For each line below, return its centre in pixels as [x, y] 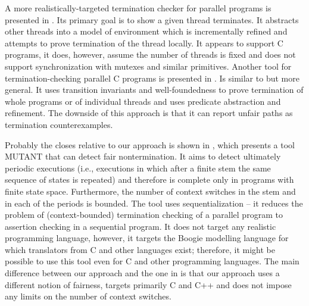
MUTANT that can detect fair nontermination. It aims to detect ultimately [143, 156]
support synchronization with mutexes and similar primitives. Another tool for [148, 66]
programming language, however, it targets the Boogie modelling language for [147, 238]
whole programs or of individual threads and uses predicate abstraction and [143, 101]
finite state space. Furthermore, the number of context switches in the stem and [150, 191]
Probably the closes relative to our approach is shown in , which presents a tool [150, 144]
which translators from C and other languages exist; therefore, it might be [140, 249]
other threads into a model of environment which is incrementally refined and [146, 31]
